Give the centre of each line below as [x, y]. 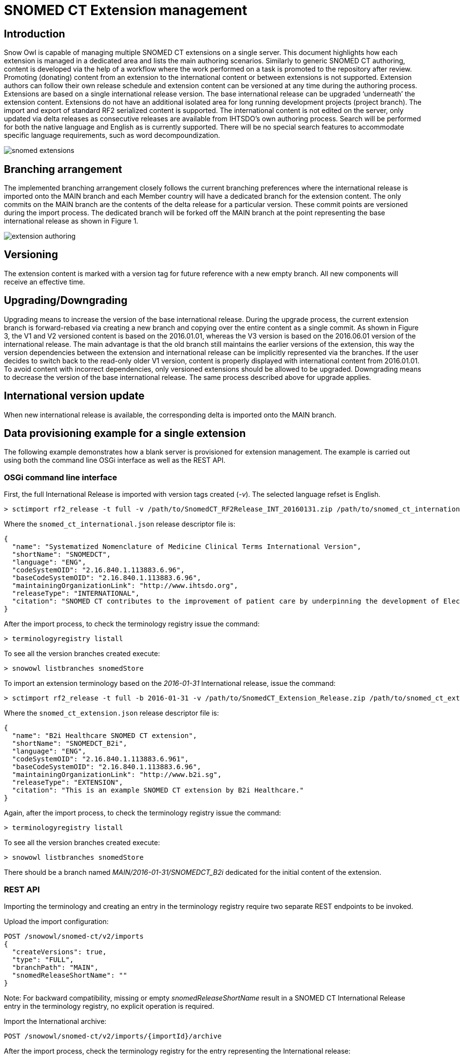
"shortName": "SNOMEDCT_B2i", [69, 744]
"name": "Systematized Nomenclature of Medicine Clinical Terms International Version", [187, 547]
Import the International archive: [55, 1021]
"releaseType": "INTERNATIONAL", [76, 594]
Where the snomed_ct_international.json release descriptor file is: [120, 524]
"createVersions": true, [59, 952]
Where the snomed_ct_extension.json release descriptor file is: [112, 713]
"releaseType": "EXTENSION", [67, 783]
